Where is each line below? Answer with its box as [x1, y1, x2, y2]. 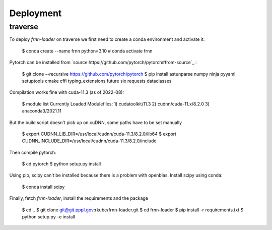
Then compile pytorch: [9, 149, 56, 155]
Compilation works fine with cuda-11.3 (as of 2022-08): [9, 89, 124, 95]
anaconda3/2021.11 [22, 108, 61, 114]
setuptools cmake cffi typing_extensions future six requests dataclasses [22, 78, 172, 84]
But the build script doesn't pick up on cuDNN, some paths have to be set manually [9, 119, 182, 126]
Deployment [9, 8, 62, 19]
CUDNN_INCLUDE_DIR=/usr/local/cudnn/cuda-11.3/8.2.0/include [22, 138, 157, 144]
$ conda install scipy [22, 184, 65, 190]
